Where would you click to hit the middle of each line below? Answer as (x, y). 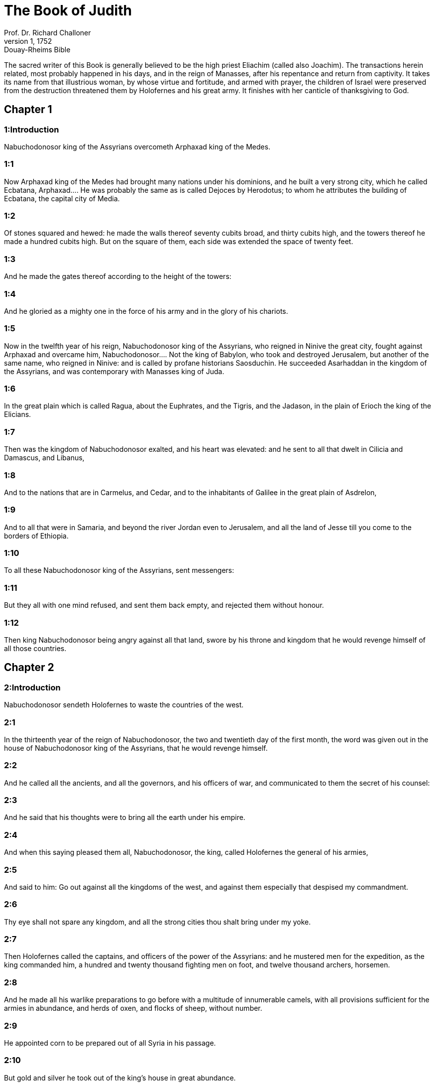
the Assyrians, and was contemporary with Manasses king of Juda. (114, 371)
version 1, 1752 (28, 41)
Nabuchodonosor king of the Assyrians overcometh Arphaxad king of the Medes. (137, 146)
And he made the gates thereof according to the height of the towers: (118, 276)
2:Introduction (32, 687)
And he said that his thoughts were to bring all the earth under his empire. (125, 817)
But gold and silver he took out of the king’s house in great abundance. (120, 1078)
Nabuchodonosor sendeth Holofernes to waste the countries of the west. (124, 705)
